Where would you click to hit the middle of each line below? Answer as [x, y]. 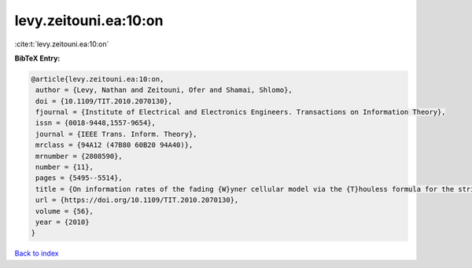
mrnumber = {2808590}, [79, 156]
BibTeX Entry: [37, 58]
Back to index [37, 253]
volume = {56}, [65, 211]
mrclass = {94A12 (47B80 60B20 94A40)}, [114, 145]
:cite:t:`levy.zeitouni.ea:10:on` [62, 44]
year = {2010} [63, 222]
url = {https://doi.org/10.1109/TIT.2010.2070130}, [137, 200]
